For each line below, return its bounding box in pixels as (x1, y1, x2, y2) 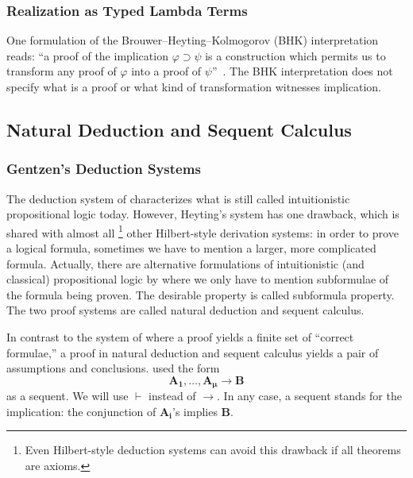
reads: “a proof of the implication (6, 47, 168, 64)
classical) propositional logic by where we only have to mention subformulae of (6, 271, 389, 287)
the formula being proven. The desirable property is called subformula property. (6, 286, 395, 303)
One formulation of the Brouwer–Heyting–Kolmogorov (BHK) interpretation (6, 32, 379, 48)
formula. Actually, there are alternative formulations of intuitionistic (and (6, 255, 365, 272)
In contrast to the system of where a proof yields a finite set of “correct (6, 329, 354, 345)
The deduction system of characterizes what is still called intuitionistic (6, 190, 350, 206)
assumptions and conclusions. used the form (6, 360, 220, 376)
